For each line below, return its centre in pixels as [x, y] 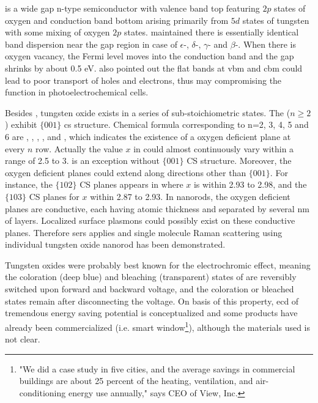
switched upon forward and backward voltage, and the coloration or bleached [150, 289]
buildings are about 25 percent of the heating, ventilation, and [136, 381]
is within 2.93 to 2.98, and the [250, 184]
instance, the [29, 184]
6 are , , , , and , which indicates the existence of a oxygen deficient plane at [148, 136]
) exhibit [21, 124]
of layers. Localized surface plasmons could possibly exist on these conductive [150, 220]
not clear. [23, 339]
